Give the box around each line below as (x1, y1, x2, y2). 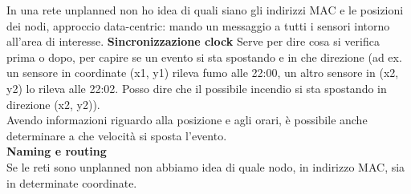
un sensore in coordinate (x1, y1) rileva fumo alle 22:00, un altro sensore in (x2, (6, 64, 399, 81)
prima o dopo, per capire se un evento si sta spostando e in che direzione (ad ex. (6, 48, 402, 65)
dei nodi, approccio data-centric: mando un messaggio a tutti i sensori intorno (6, 17, 390, 34)
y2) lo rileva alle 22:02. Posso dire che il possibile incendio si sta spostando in (6, 79, 387, 96)
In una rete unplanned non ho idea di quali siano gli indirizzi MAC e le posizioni (6, 2, 404, 18)
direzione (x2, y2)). (6, 95, 100, 112)
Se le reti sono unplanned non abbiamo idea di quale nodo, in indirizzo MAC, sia (6, 158, 405, 175)
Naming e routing (6, 143, 107, 160)
